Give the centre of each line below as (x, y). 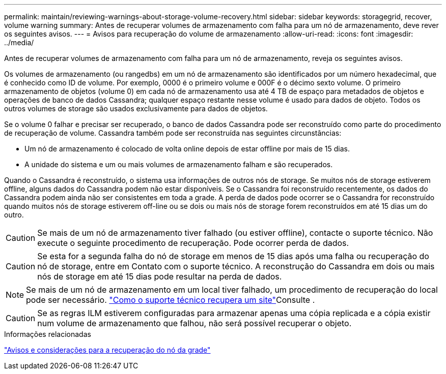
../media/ (19, 42)
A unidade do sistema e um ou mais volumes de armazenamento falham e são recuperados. (179, 164)
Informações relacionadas (48, 334)
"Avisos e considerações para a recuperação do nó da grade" (107, 350)
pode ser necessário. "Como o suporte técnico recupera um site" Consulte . (171, 300)
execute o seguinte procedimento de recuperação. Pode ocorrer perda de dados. (193, 243)
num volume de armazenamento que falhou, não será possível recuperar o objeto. (194, 323)
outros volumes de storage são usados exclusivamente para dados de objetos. (136, 108)
